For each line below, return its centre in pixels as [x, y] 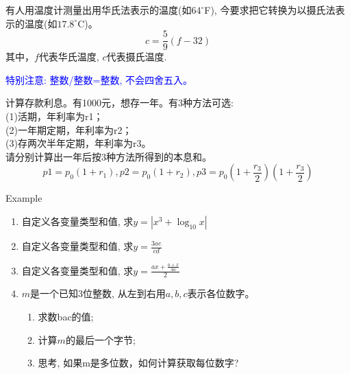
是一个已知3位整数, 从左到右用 [98, 293]
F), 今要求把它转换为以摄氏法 [270, 10]
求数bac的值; [66, 316]
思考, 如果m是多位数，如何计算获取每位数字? [138, 363]
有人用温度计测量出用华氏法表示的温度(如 [99, 10]
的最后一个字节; [100, 339]
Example [24, 198]
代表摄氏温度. [137, 57]
